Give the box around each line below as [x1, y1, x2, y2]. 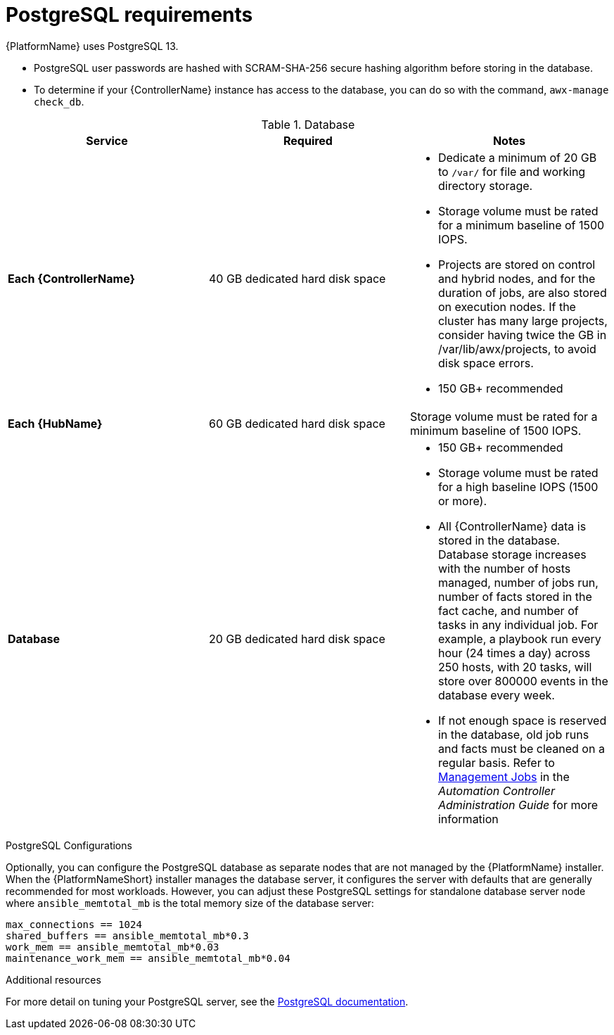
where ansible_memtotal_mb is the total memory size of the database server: [6, 896, 374, 909]
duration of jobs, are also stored [437, 285, 607, 300]
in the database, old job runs [437, 727, 589, 742]
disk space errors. [437, 355, 534, 370]
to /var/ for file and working [437, 164, 586, 179]
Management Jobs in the [437, 769, 570, 784]
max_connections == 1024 [6, 918, 142, 930]
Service [86, 133, 128, 148]
